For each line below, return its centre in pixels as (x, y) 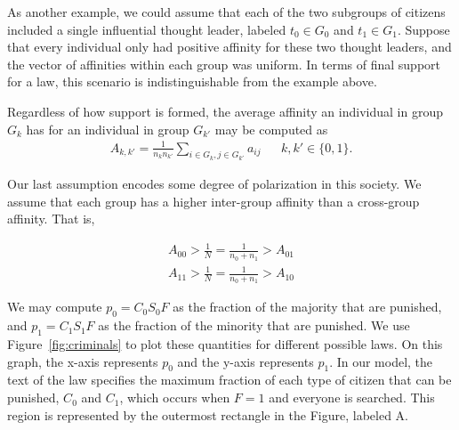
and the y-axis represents (246, 361)
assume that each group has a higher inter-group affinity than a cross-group (213, 201)
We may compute (55, 307)
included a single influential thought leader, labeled (147, 29)
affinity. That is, (51, 219)
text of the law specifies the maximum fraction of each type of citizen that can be (229, 380)
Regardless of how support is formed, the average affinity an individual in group (225, 111)
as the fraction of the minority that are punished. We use (254, 325)
